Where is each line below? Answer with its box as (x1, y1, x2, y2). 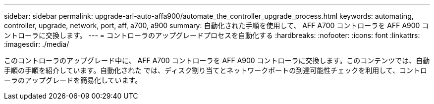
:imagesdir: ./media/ (4, 40, 69, 48)
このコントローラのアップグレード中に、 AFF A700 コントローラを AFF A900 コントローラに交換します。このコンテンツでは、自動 (4, 56, 430, 65)
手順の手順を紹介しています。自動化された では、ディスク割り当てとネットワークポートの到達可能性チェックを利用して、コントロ (4, 66, 428, 74)
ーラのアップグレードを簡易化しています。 (4, 76, 142, 84)
